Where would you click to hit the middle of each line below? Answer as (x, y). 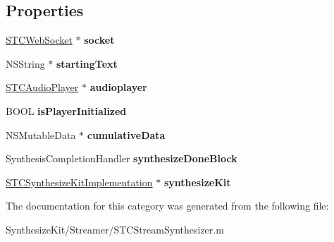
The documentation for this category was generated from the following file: (167, 206)
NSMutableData (41, 134)
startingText (87, 63)
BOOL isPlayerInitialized (66, 110)
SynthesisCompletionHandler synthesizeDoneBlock (122, 158)
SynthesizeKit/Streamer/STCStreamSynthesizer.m (115, 229)
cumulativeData (126, 134)
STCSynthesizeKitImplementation (79, 182)
